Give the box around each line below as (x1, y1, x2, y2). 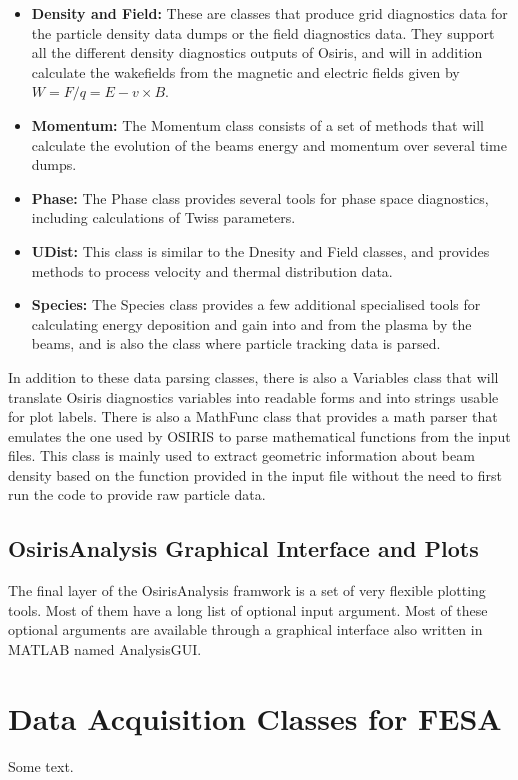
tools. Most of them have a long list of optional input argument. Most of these (8, 599, 488, 620)
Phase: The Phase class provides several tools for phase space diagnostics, (31, 187, 489, 208)
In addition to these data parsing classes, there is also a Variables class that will (8, 366, 499, 387)
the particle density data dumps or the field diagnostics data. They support (31, 22, 495, 43)
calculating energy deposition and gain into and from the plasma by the (31, 313, 472, 334)
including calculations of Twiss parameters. (31, 207, 296, 228)
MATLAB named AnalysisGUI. (8, 639, 202, 660)
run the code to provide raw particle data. (8, 484, 266, 505)
